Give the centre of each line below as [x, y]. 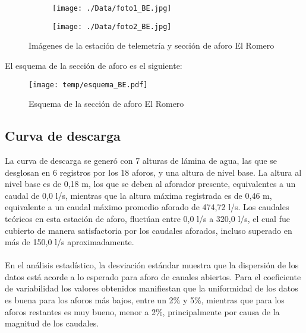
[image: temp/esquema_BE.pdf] [88, 85]
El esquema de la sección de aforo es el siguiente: [94, 65]
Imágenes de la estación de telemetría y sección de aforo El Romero [152, 45]
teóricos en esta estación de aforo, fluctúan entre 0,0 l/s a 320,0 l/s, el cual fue [147, 218]
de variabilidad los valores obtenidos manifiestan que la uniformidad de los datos [152, 288]
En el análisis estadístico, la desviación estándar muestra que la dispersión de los [152, 265]
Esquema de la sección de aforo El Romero [106, 104]
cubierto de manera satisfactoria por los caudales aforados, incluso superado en [149, 230]
